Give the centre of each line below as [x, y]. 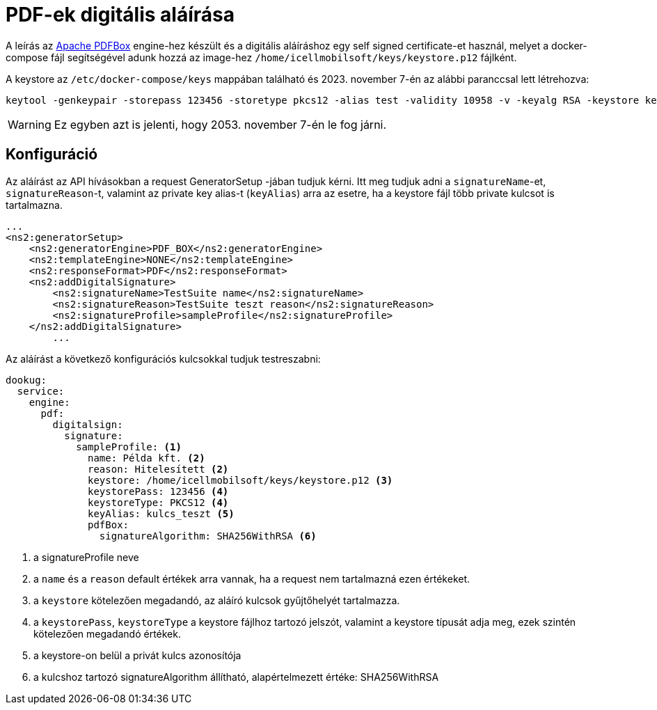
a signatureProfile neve [86, 557]
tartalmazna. [34, 205]
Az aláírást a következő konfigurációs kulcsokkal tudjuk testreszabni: [163, 358]
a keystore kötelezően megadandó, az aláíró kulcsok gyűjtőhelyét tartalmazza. [217, 600]
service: [41, 391]
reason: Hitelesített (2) [158, 469]
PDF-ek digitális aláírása [120, 15]
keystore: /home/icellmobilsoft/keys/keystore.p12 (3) [240, 480]
